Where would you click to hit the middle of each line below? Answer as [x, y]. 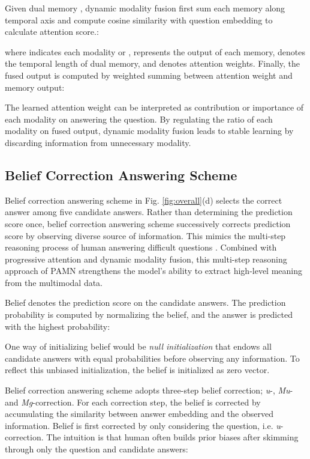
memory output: [35, 87]
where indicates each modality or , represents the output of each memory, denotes [155, 51]
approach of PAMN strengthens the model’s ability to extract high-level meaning [154, 271]
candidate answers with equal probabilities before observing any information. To [152, 358]
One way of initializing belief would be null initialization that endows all [138, 346]
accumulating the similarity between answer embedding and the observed [139, 414]
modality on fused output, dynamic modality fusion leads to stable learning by [149, 131]
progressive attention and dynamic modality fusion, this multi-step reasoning [146, 259]
